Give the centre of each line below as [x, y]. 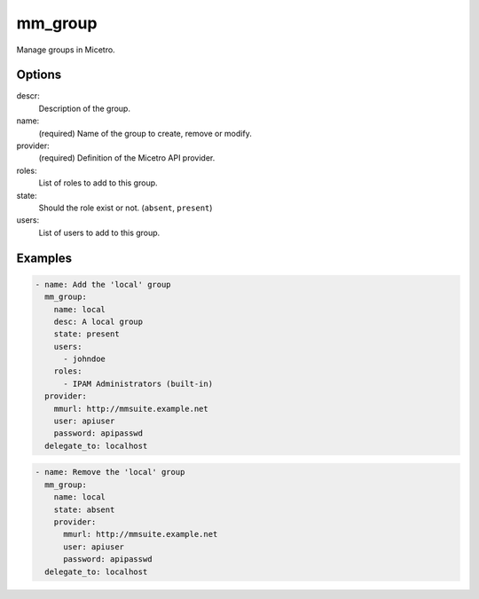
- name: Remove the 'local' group [110, 472]
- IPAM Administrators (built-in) [138, 383]
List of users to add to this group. [99, 233]
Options [39, 75]
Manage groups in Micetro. [66, 50]
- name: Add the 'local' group [103, 284]
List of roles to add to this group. [98, 183]
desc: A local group [98, 321]
